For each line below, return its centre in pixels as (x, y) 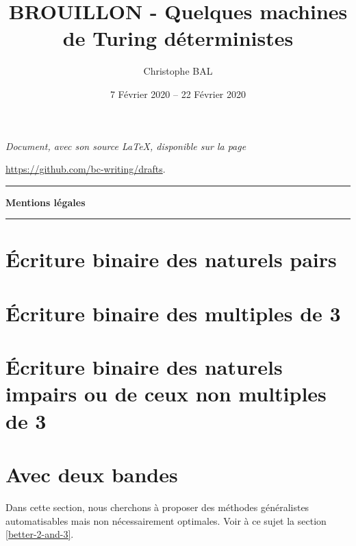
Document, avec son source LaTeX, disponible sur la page (126, 146)
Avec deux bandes (92, 474)
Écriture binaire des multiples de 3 (173, 313)
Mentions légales (46, 202)
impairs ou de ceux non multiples (166, 394)
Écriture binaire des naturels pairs (171, 259)
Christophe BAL (178, 71)
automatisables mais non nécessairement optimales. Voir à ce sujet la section (166, 520)
